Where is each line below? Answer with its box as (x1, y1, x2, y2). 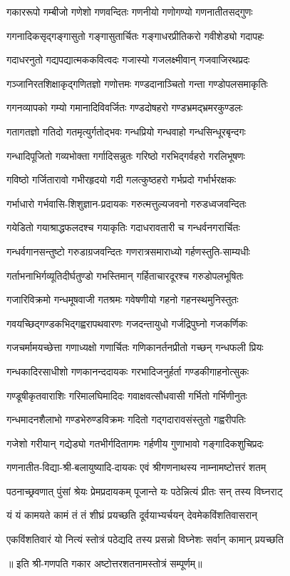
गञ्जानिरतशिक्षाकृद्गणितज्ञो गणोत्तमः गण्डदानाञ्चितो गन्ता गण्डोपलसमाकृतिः (6, 76, 268, 91)
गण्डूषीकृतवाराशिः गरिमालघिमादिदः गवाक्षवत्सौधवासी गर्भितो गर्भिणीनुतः (6, 388, 247, 403)
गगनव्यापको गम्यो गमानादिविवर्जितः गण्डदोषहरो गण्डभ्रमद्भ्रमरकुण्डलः (6, 100, 243, 115)
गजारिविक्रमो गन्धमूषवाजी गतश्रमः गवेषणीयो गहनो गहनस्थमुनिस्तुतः (6, 292, 239, 307)
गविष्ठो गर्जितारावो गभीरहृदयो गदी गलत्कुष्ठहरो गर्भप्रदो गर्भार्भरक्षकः (6, 172, 237, 187)
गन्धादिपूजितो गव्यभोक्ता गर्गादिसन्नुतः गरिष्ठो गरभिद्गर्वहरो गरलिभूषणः (6, 148, 245, 163)
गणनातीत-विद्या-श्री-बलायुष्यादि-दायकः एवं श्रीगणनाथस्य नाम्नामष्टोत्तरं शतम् (6, 460, 266, 475)
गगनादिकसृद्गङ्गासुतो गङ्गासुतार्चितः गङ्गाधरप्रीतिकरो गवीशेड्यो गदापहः (6, 28, 264, 43)
